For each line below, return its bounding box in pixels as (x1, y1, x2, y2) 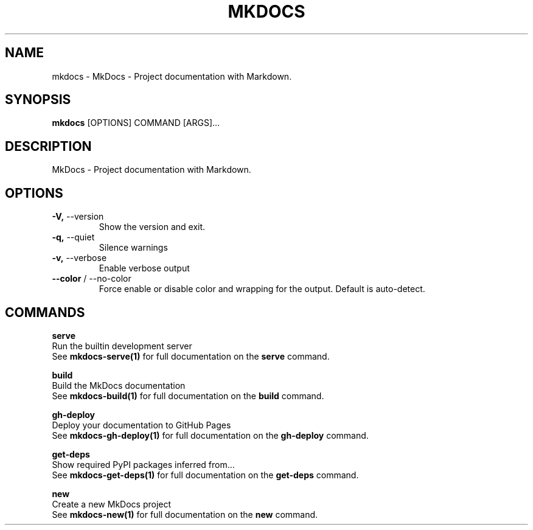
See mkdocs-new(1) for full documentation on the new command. (52, 509, 318, 520)
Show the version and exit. (99, 221, 206, 232)
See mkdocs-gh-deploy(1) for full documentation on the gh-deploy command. (52, 430, 369, 441)
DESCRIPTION (5, 138, 92, 154)
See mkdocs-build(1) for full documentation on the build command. (52, 390, 324, 401)
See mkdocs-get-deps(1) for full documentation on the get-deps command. (52, 469, 359, 480)
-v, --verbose (52, 253, 107, 263)
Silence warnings (99, 242, 168, 253)
